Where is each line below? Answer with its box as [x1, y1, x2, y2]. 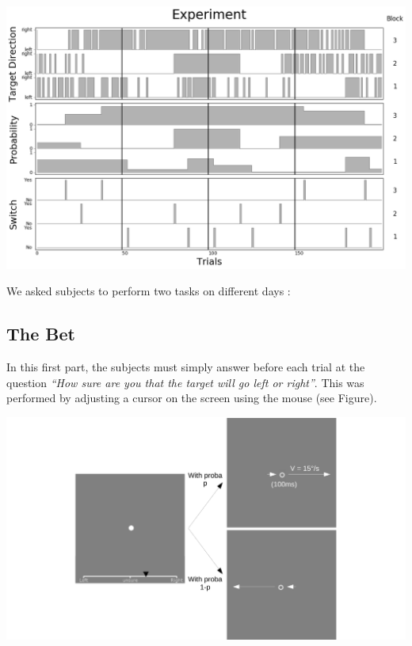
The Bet [6, 321, 75, 346]
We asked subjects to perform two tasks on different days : [6, 283, 291, 299]
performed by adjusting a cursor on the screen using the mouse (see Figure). [6, 389, 377, 406]
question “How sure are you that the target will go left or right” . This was [6, 374, 364, 390]
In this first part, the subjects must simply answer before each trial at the [6, 359, 365, 375]
